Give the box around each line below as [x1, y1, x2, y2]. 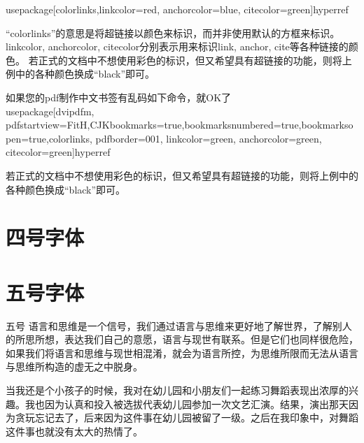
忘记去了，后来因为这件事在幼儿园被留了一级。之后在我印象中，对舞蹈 [34, 410, 358, 425]
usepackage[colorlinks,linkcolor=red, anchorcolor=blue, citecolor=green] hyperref [6, 2, 349, 16]
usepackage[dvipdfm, [6, 103, 94, 118]
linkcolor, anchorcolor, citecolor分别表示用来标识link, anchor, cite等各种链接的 [6, 39, 349, 54]
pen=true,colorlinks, [6, 131, 92, 145]
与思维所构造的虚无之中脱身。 [6, 359, 143, 374]
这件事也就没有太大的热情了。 [6, 423, 143, 438]
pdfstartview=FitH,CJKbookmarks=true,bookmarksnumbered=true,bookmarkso [6, 117, 353, 132]
